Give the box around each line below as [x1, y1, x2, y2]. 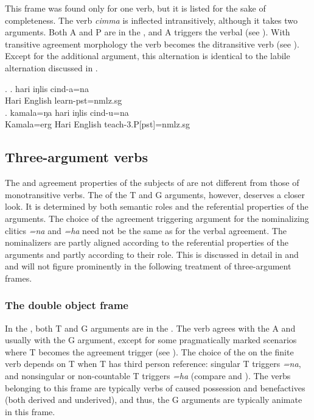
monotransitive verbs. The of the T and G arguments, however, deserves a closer [5, 188, 305, 201]
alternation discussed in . [5, 61, 98, 74]
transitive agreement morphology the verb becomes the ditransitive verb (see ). [5, 37, 299, 50]
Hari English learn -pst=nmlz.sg [5, 94, 122, 107]
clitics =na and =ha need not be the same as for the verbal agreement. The [5, 224, 287, 237]
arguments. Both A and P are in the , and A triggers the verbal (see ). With [5, 26, 290, 38]
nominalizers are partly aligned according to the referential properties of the [5, 236, 288, 249]
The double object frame [5, 297, 128, 313]
